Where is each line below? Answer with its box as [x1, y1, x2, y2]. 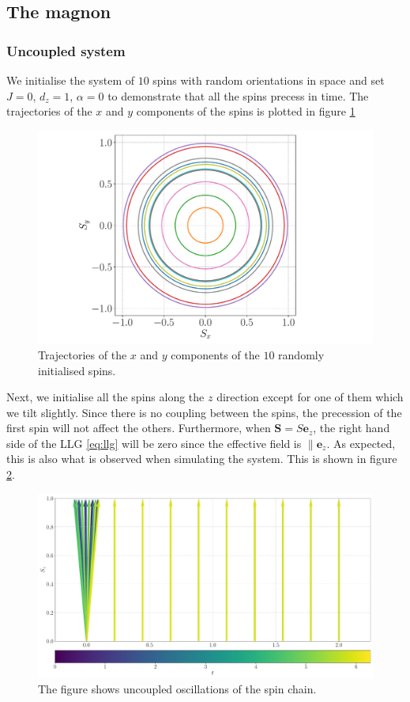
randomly [278, 346, 325, 362]
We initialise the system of [6, 72, 134, 88]
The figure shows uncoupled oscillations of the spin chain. [38, 681, 317, 697]
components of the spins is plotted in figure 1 [136, 103, 355, 120]
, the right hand [313, 419, 390, 436]
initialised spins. [38, 362, 116, 378]
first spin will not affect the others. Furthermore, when [6, 419, 271, 436]
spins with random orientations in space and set [152, 72, 385, 88]
